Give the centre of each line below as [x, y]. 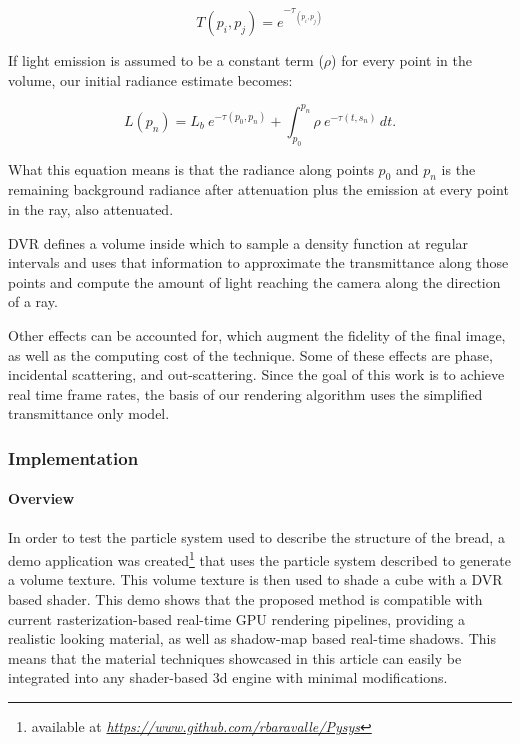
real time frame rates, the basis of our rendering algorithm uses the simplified [245, 393]
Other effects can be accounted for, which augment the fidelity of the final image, [257, 334]
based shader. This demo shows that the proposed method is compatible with [245, 598]
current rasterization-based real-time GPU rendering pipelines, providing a [237, 618]
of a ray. [33, 301]
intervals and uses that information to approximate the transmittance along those [258, 262]
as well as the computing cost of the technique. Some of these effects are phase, [250, 354]
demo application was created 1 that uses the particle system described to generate [260, 558]
